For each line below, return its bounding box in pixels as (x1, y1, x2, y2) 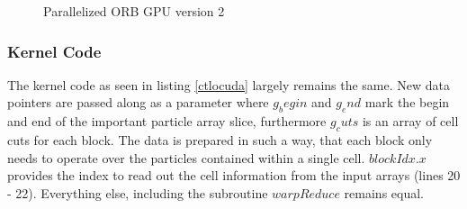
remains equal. (344, 183, 425, 202)
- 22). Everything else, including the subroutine (7, 183, 268, 202)
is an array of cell (362, 112, 459, 131)
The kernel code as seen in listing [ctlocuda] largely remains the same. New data (7, 75, 451, 94)
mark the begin (364, 93, 450, 112)
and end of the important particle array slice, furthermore (7, 112, 327, 131)
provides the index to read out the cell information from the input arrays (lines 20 (7, 166, 461, 185)
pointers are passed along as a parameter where (7, 93, 269, 112)
